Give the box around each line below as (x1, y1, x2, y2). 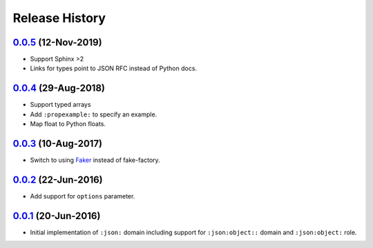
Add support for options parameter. (30, 192, 135, 200)
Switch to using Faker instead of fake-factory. (30, 156, 160, 165)
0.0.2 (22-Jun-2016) (12, 174, 103, 185)
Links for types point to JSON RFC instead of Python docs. (30, 64, 197, 72)
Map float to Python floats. (30, 120, 106, 128)
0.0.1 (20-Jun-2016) (12, 210, 101, 222)
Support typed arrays (30, 101, 91, 109)
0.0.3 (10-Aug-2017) (12, 138, 103, 149)
